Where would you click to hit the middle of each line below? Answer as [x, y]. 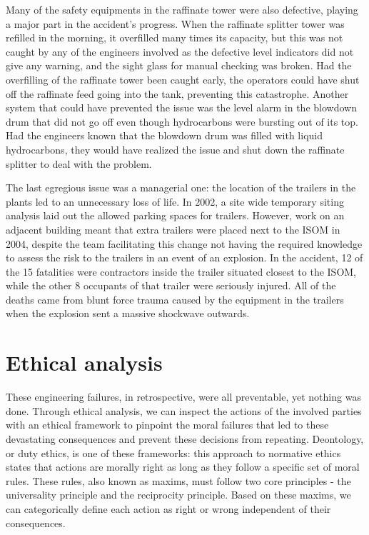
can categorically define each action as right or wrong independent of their [168, 508]
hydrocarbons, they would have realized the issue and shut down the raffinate [175, 149]
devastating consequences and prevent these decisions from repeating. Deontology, [185, 438]
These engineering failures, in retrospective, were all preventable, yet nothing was [183, 397]
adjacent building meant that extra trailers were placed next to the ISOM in [173, 229]
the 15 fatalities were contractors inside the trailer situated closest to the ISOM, [181, 271]
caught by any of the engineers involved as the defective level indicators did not [180, 51]
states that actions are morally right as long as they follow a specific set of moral [183, 467]
